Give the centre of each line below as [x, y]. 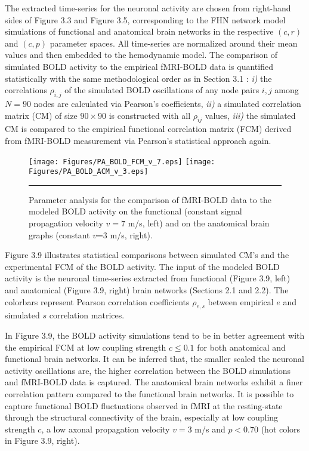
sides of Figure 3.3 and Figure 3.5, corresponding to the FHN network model [145, 19]
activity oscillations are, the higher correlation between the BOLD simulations [148, 370]
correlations [26, 90]
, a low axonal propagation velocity [106, 429]
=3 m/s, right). [124, 234]
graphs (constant [59, 234]
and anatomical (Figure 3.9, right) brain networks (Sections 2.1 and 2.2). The [147, 290]
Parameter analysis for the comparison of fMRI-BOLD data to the [150, 199]
